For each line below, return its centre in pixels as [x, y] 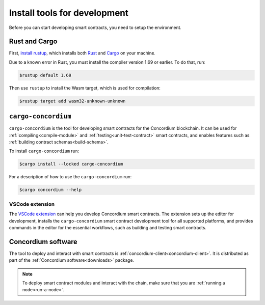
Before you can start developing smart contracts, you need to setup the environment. [95, 28]
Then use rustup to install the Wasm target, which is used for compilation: [85, 88]
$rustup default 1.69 [45, 75]
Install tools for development [69, 13]
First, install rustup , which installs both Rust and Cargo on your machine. [82, 53]
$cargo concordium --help [51, 190]
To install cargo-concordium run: [44, 151]
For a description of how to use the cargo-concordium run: [70, 177]
